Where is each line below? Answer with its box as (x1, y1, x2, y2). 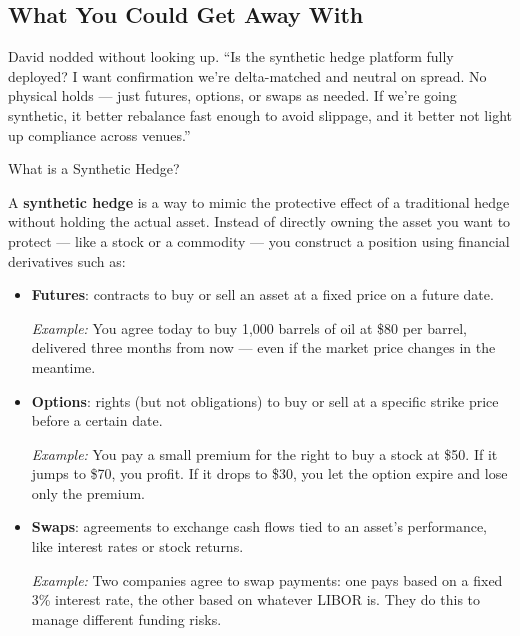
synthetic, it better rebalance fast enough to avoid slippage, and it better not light (8, 104, 512, 125)
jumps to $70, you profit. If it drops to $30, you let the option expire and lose (31, 463, 508, 484)
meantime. (31, 356, 96, 377)
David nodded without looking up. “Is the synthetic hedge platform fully (8, 46, 454, 67)
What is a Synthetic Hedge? (8, 158, 180, 179)
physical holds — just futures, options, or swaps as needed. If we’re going (8, 85, 457, 106)
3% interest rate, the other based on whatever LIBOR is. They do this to (31, 589, 481, 610)
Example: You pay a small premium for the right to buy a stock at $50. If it (31, 443, 498, 464)
